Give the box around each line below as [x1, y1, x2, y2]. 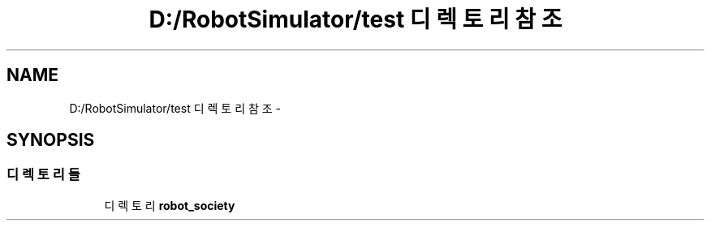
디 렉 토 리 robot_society [104, 198, 235, 212]
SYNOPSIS [6, 130, 95, 151]
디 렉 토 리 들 [6, 166, 80, 183]
